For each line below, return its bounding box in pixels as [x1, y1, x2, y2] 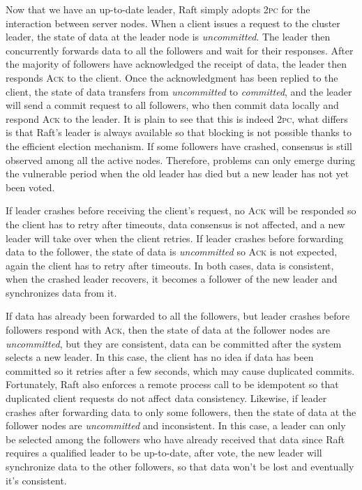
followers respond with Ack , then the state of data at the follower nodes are [6, 322, 331, 337]
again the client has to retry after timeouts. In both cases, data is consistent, [6, 258, 334, 272]
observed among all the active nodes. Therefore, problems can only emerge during [6, 152, 355, 167]
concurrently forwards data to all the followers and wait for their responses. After [6, 43, 354, 57]
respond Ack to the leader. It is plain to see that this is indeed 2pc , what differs [6, 111, 348, 126]
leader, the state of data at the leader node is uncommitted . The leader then [6, 29, 331, 44]
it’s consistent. [6, 473, 67, 487]
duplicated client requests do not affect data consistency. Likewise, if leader [6, 391, 327, 406]
